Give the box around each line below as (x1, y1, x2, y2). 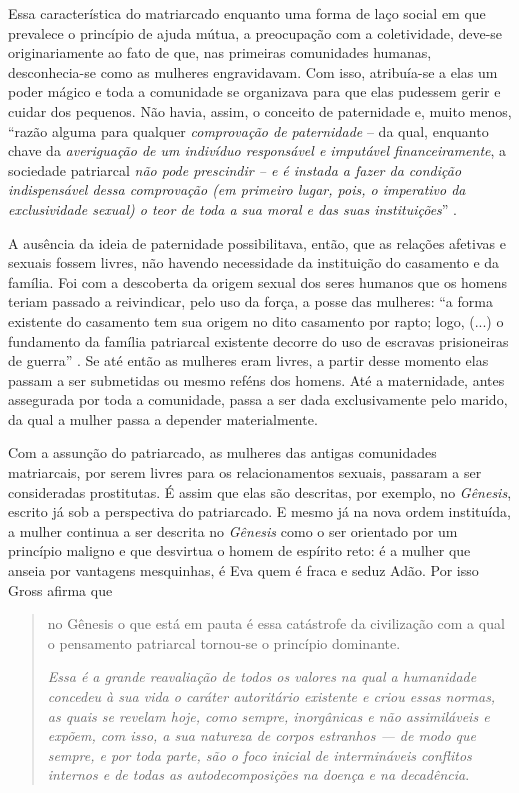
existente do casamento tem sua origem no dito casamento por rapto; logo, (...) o (8, 310, 504, 331)
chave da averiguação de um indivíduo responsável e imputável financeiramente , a (8, 140, 507, 161)
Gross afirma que (8, 579, 113, 600)
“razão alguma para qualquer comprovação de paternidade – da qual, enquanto (8, 120, 489, 141)
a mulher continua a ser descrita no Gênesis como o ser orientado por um (8, 520, 458, 541)
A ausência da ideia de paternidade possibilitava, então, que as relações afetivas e (8, 232, 506, 253)
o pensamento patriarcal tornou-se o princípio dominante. (47, 632, 401, 653)
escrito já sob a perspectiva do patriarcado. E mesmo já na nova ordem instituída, (8, 501, 511, 522)
